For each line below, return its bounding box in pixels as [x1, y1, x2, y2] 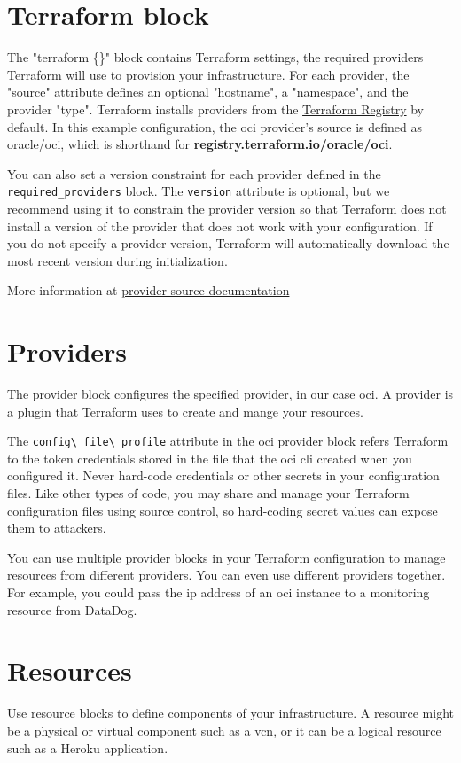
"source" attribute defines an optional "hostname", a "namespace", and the [7, 82, 409, 101]
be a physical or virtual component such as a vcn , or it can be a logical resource [7, 720, 441, 739]
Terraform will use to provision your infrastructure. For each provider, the [7, 65, 410, 83]
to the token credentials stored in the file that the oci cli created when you [7, 448, 412, 467]
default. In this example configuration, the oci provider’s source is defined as [7, 117, 423, 136]
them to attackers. [7, 518, 106, 537]
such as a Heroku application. [7, 738, 168, 757]
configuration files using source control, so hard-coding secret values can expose [7, 501, 438, 519]
